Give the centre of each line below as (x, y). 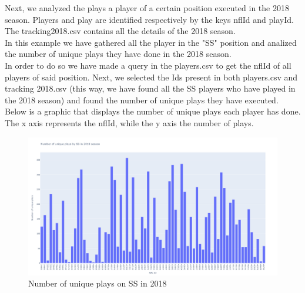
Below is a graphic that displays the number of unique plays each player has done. (153, 111)
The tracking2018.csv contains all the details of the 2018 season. (120, 31)
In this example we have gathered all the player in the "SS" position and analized (151, 42)
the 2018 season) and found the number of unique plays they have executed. (142, 100)
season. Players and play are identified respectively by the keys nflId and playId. (149, 19)
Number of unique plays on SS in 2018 (98, 283)
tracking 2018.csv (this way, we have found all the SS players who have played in (150, 88)
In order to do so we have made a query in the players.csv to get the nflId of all (148, 65)
